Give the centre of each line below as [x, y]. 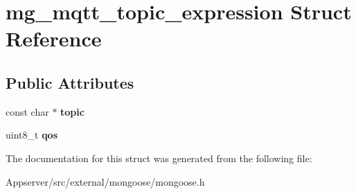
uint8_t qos [32, 135]
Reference [54, 38]
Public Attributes [70, 82]
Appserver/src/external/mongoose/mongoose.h [105, 181]
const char [27, 111]
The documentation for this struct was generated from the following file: [159, 158]
